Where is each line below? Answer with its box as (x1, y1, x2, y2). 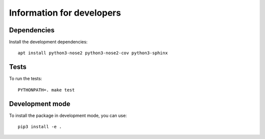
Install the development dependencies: (9, 39, 88, 45)
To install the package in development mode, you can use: (9, 113, 127, 118)
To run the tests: (9, 76, 42, 82)
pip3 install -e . (18, 124, 62, 130)
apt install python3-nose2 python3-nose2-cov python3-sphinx (18, 50, 168, 56)
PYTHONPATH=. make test (18, 87, 75, 93)
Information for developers (9, 7, 121, 18)
